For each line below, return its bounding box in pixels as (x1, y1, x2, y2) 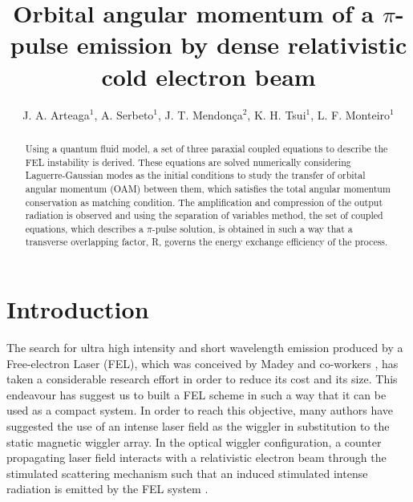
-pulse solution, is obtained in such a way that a (152, 221, 353, 235)
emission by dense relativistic (76, 28, 407, 61)
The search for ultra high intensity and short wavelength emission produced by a (6, 339, 403, 356)
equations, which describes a (25, 221, 144, 235)
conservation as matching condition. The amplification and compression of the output (25, 195, 383, 208)
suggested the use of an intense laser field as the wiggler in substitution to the (6, 418, 390, 435)
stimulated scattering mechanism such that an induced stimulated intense (6, 464, 368, 481)
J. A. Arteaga (22, 106, 90, 123)
